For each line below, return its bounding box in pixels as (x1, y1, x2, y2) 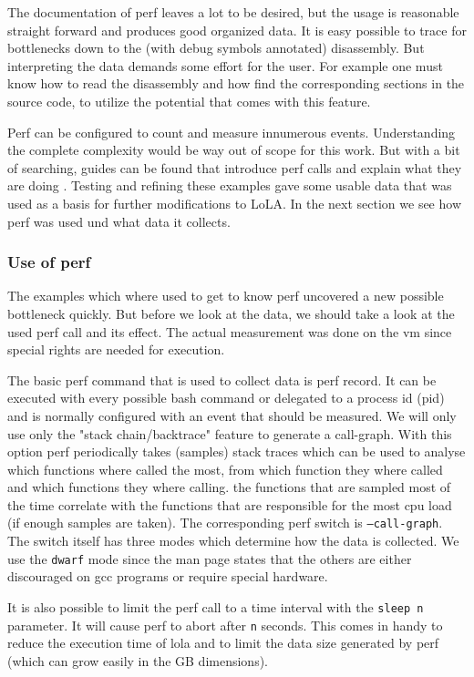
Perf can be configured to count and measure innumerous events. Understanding (7, 122, 456, 141)
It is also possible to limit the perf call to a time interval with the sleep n (7, 597, 424, 616)
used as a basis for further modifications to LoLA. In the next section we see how (7, 193, 461, 212)
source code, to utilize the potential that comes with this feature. (7, 91, 371, 110)
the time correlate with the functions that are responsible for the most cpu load (7, 495, 452, 514)
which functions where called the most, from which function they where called (7, 459, 443, 478)
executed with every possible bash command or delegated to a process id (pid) (7, 388, 445, 407)
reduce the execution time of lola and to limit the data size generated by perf (7, 633, 439, 652)
